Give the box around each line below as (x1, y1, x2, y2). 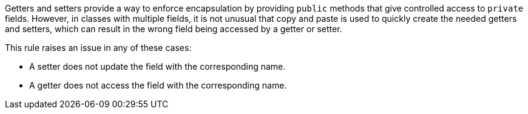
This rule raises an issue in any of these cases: (5, 42, 192, 53)
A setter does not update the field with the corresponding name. (29, 61, 286, 72)
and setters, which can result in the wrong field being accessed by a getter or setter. (5, 24, 342, 34)
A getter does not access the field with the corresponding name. (29, 80, 287, 90)
